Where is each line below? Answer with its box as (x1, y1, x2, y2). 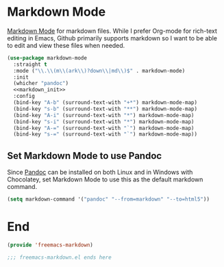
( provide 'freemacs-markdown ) (7, 241, 94, 249)
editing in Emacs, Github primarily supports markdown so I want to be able (7, 34, 218, 42)
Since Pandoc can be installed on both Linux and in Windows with (7, 168, 193, 177)
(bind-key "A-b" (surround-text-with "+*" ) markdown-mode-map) (13, 99, 197, 106)
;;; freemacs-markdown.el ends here (7, 254, 112, 261)
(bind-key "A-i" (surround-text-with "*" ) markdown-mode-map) (13, 112, 195, 118)
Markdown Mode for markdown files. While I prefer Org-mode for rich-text (7, 27, 218, 35)
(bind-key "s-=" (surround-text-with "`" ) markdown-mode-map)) (13, 131, 197, 138)
